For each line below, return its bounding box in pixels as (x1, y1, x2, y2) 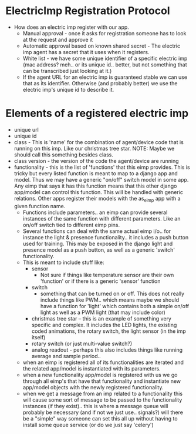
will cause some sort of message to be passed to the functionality (22, 396, 183, 403)
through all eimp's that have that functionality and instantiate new (22, 378, 181, 385)
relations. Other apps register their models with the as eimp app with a (13, 195, 181, 203)
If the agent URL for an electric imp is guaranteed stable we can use (22, 74, 188, 81)
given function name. (13, 202, 66, 209)
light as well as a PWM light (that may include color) (40, 309, 165, 316)
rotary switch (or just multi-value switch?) (31, 340, 133, 347)
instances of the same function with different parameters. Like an (22, 215, 181, 222)
